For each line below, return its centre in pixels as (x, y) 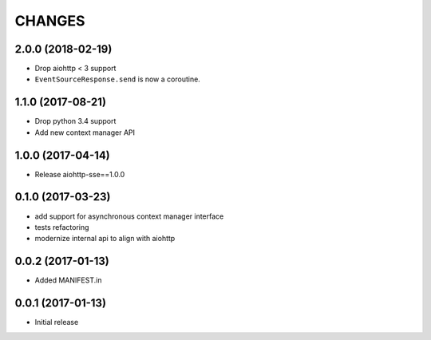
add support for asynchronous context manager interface (129, 216)
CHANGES (50, 21)
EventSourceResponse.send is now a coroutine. (118, 79)
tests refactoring (62, 227)
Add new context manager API (85, 132)
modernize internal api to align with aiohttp (105, 239)
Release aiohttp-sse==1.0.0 (80, 174)
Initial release (57, 322)
